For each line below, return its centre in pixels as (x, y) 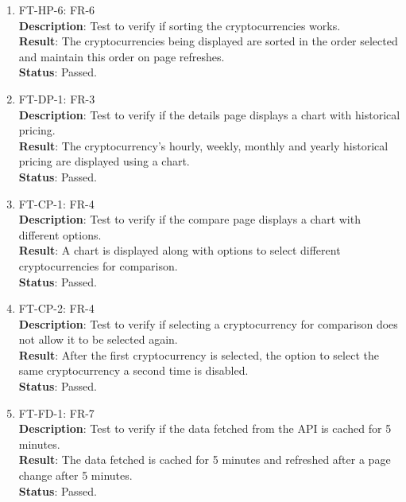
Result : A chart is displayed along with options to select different (180, 250)
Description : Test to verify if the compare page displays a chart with (189, 219)
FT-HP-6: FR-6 (57, 10)
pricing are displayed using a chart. (104, 161)
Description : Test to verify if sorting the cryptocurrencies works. (180, 25)
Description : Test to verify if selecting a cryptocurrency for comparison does (208, 323)
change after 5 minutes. (75, 475)
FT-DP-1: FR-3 (57, 98)
